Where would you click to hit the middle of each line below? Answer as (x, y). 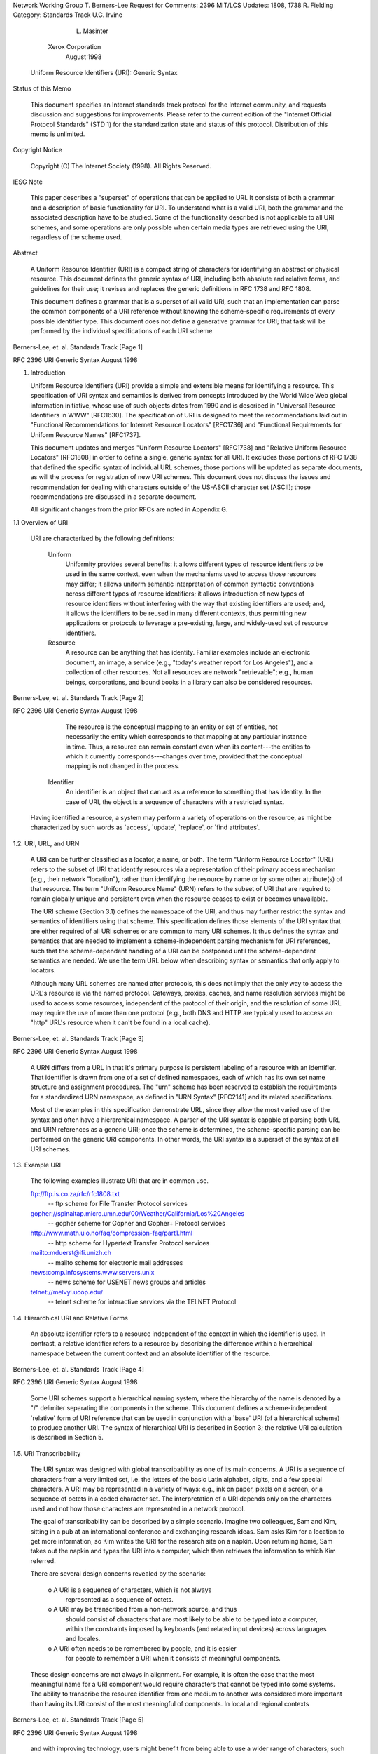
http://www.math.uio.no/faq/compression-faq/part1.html (111, 1233)
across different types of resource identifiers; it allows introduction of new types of (185, 594)
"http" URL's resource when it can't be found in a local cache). (120, 1023)
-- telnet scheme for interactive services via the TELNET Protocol (142, 1302)
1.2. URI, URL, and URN (46, 843)
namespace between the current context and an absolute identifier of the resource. (150, 1353)
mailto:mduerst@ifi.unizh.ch (71, 1253)
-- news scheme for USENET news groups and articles (127, 1282)
